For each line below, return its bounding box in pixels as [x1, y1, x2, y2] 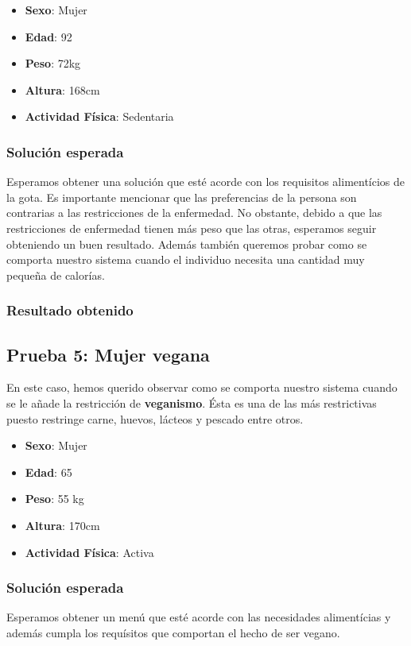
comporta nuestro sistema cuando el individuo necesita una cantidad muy [6, 251, 365, 268]
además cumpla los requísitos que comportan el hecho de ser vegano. [6, 624, 340, 640]
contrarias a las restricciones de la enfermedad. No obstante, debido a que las [6, 204, 382, 221]
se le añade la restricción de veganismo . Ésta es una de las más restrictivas [6, 394, 377, 411]
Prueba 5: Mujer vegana [6, 342, 210, 366]
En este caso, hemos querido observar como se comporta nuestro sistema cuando [6, 379, 397, 396]
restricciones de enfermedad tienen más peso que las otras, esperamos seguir [6, 219, 377, 236]
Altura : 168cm [25, 81, 100, 98]
